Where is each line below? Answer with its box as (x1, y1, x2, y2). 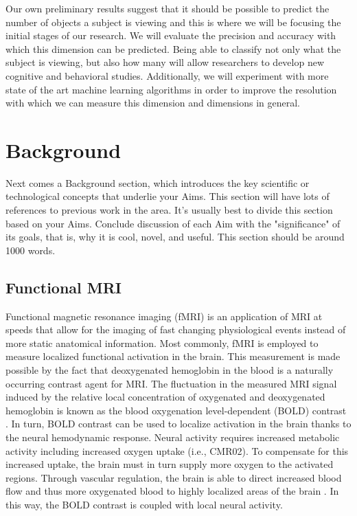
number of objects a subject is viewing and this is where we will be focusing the (5, 14, 341, 29)
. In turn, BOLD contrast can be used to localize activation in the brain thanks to (5, 416, 352, 431)
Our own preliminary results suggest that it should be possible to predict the (5, 1, 330, 15)
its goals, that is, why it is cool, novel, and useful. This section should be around (5, 229, 345, 244)
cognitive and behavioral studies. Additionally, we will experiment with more (5, 68, 329, 82)
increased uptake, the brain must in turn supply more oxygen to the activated (5, 457, 334, 471)
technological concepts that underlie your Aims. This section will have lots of (5, 189, 330, 203)
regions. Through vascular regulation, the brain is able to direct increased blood (5, 470, 342, 484)
